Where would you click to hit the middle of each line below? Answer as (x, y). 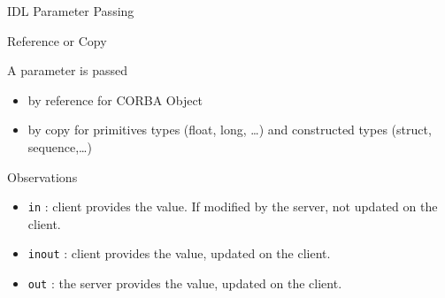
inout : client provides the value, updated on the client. (179, 253)
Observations (42, 176)
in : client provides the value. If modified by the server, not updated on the (233, 206)
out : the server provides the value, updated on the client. (185, 283)
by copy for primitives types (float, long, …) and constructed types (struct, (230, 130)
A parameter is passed (68, 70)
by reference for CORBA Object (115, 99)
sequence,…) (60, 146)
